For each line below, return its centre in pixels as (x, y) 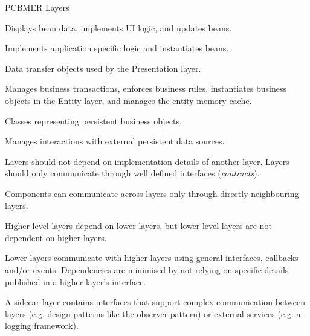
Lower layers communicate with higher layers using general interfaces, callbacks (152, 258)
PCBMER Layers (37, 7)
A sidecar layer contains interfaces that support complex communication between (155, 302)
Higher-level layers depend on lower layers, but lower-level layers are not (138, 226)
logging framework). (42, 325)
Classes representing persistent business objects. (93, 121)
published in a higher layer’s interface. (76, 281)
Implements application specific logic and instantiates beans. (117, 48)
